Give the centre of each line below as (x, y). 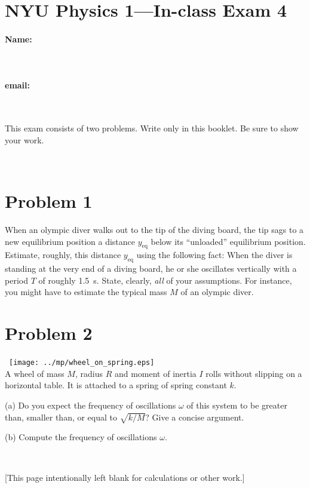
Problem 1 (49, 201)
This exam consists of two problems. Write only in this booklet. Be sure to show (152, 128)
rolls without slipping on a (254, 373)
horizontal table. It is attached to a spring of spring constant (116, 385)
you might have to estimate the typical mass (86, 292)
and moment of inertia (155, 373)
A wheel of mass (35, 373)
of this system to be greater (237, 405)
